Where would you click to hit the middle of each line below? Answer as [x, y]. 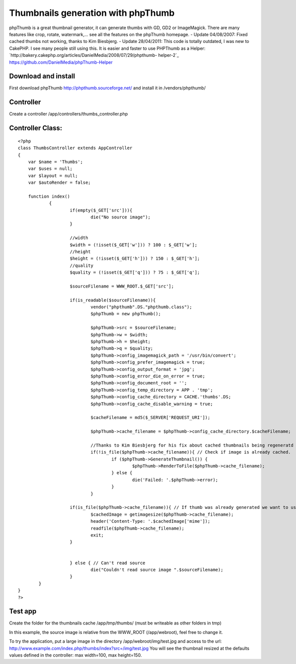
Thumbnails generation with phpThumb [92, 13]
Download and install [42, 76]
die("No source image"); [120, 217]
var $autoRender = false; [59, 183]
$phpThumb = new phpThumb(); [126, 314]
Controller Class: [36, 128]
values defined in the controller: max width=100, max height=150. [75, 655]
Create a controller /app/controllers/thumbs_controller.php [69, 114]
